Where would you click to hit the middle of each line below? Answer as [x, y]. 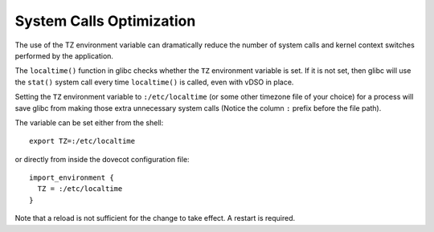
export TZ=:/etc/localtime [82, 141]
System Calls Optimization [105, 21]
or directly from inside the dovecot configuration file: [102, 159]
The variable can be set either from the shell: [89, 122]
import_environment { [72, 178]
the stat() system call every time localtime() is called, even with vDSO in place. [154, 82]
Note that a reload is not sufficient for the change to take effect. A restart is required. [155, 218]
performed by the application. [64, 55]
